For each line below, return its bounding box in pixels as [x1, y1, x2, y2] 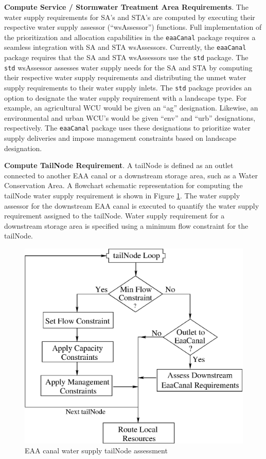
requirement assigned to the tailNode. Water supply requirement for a [4, 210, 225, 221]
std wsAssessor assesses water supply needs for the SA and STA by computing [4, 62, 253, 72]
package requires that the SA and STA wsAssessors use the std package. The [4, 52, 249, 63]
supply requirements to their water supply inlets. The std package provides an [4, 82, 252, 93]
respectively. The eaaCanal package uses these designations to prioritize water [4, 122, 251, 133]
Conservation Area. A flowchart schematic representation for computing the [4, 180, 243, 191]
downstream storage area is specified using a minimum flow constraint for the [4, 220, 249, 231]
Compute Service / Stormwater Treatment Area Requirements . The [4, 2, 249, 12]
